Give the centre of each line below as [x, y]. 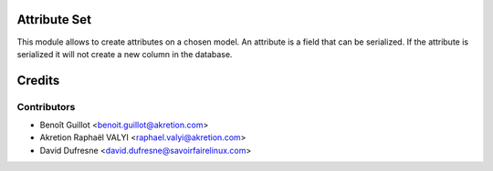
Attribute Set [54, 20]
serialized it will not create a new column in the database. [125, 54]
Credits [38, 80]
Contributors [46, 106]
